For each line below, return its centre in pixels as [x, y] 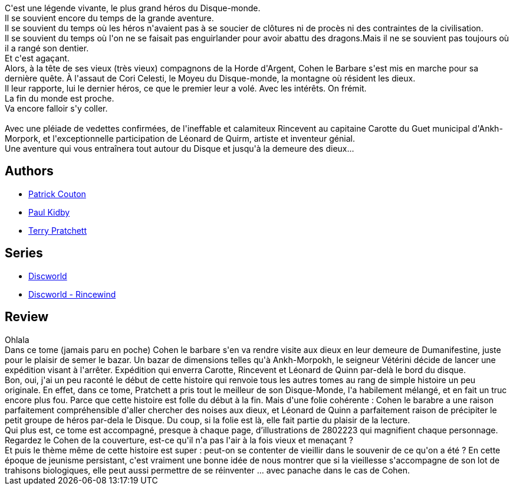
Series [24, 253]
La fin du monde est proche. [60, 98]
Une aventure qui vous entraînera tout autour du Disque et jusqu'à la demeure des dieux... [180, 148]
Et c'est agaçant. [37, 58]
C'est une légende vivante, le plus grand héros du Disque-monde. [133, 8]
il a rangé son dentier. [47, 48]
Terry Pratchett [58, 230]
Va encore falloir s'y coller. [56, 108]
